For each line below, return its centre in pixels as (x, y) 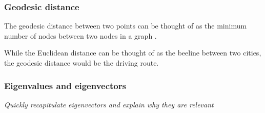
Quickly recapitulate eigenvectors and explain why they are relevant (109, 104)
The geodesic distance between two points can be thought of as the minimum (126, 26)
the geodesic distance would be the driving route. (81, 63)
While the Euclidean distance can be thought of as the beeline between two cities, (133, 53)
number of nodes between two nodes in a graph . (80, 35)
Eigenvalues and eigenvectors (65, 85)
